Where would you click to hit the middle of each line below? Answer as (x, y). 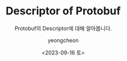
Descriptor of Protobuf (63, 11)
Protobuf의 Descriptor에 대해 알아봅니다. (63, 28)
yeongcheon (63, 40)
